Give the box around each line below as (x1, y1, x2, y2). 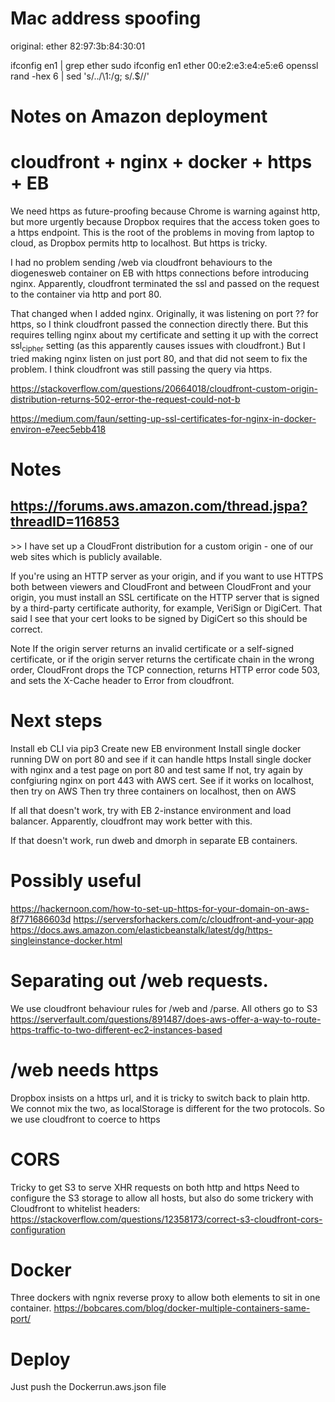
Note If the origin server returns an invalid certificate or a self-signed (10, 642, 295, 654)
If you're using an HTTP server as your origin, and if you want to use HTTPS (10, 570, 324, 582)
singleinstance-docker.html (10, 934, 123, 946)
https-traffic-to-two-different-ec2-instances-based (10, 1023, 223, 1036)
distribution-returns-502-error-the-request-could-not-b (10, 393, 241, 405)
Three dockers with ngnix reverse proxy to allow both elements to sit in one (10, 1292, 321, 1304)
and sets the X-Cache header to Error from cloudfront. (10, 674, 235, 686)
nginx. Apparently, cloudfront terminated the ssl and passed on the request (10, 278, 320, 290)
